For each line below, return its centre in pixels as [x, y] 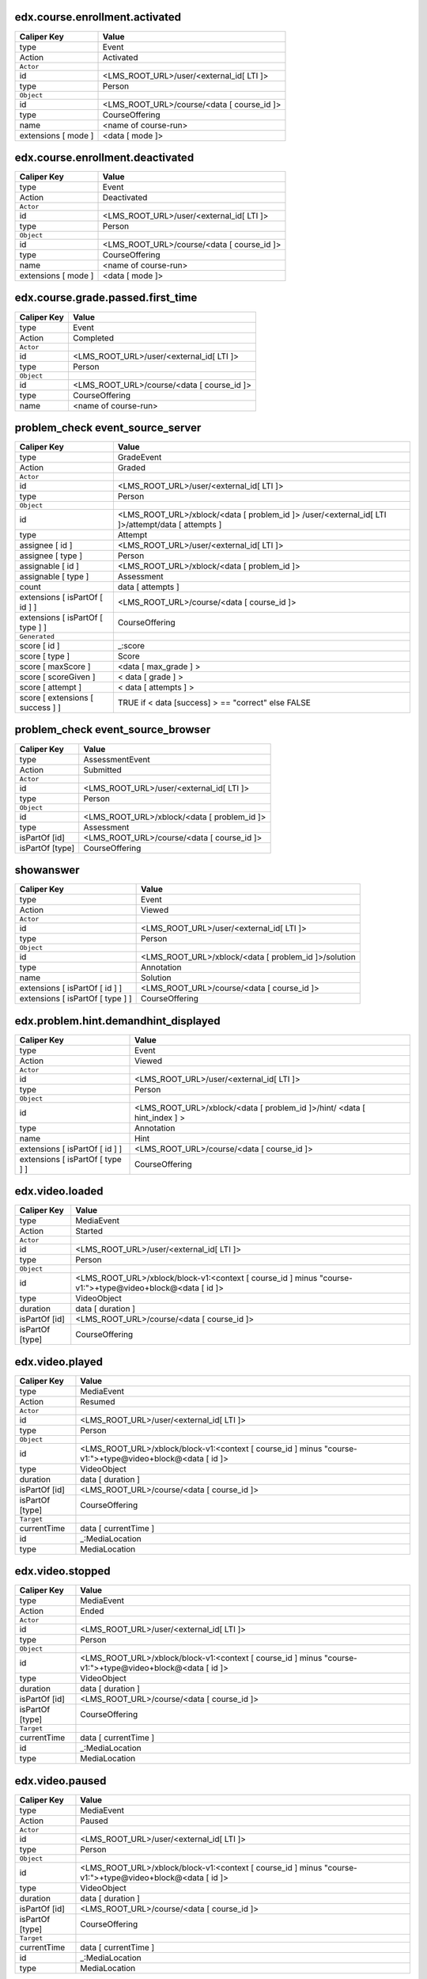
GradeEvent [140, 458]
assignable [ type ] [54, 576]
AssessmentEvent [117, 759]
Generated [37, 637]
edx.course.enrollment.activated [98, 17]
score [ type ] [45, 656]
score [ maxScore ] [55, 667]
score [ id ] [40, 646]
